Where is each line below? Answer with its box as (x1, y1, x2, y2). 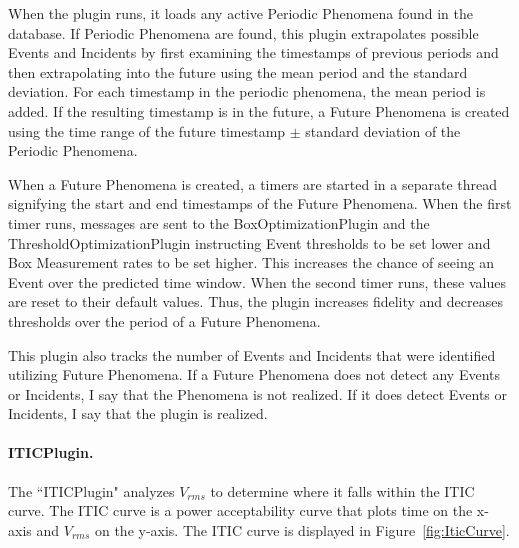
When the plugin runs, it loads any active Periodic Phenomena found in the (8, 3, 474, 23)
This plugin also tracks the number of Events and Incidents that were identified (8, 344, 496, 365)
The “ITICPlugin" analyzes (8, 480, 175, 501)
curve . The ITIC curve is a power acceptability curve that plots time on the (8, 500, 473, 521)
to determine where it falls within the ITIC (210, 480, 475, 501)
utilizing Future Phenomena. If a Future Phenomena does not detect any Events (8, 364, 501, 385)
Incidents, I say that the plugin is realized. (8, 403, 268, 424)
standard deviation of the (305, 120, 461, 141)
